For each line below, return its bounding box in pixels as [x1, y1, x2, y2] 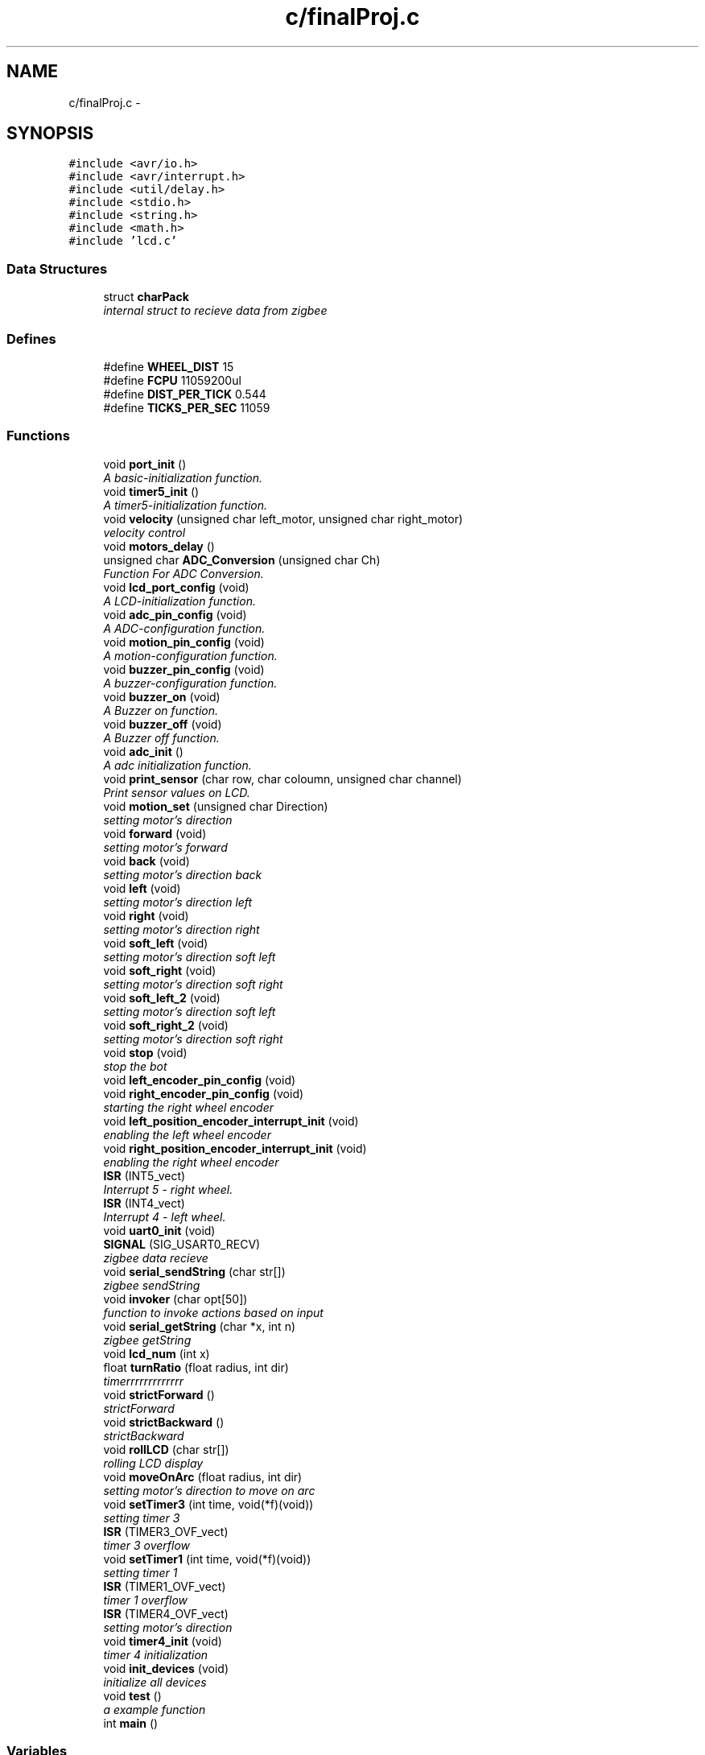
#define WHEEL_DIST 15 [103, 359, 234, 374]
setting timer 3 [103, 1510, 180, 1525]
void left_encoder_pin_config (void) [103, 1072, 296, 1087]
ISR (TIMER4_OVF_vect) [103, 1606, 229, 1621]
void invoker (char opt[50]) [103, 1291, 248, 1306]
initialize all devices [103, 1674, 207, 1689]
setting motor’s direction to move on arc [103, 1483, 315, 1497]
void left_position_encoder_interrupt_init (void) [103, 1113, 359, 1128]
